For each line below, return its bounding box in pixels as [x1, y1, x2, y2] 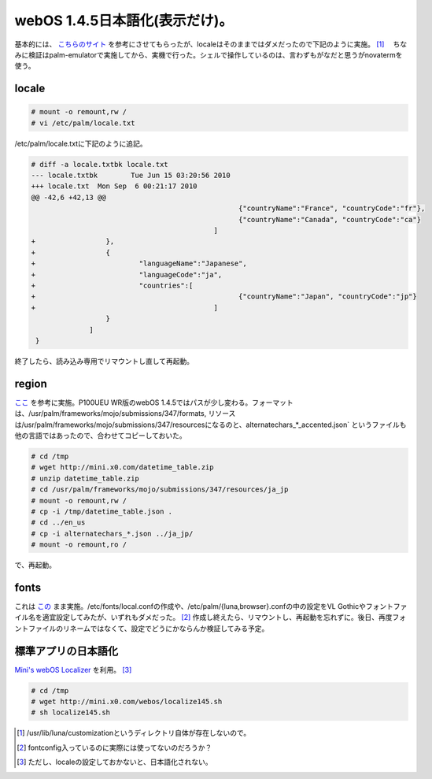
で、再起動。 [14, 560, 57, 570]
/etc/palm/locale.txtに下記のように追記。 [14, 139, 147, 148]
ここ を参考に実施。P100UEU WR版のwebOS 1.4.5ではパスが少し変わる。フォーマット [14, 398, 294, 407]
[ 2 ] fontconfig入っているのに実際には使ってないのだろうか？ [17, 743, 212, 752]
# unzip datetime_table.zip [31, 473, 139, 483]
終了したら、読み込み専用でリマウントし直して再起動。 [14, 356, 194, 365]
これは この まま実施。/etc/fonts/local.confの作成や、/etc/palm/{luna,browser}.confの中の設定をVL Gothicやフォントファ [14, 602, 408, 610]
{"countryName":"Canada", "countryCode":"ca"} [238, 215, 421, 224]
